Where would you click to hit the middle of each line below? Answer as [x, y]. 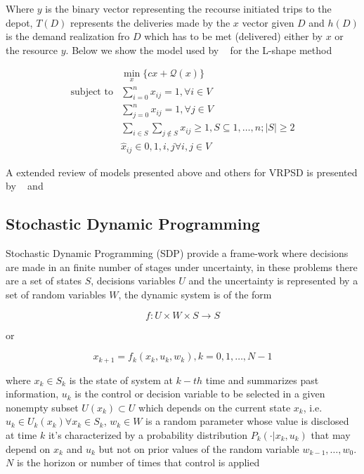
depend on [28, 448]
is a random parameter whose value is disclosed [247, 421]
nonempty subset [42, 407]
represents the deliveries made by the [150, 22]
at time [21, 435]
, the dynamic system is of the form [195, 294]
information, [32, 394]
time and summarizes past [262, 380]
